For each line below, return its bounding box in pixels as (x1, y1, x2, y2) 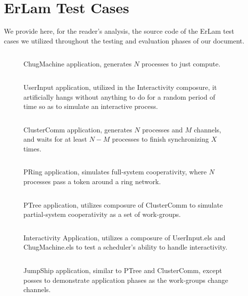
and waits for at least (23, 134, 87, 144)
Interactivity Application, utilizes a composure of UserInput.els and (23, 232, 226, 242)
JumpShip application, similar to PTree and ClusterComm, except (23, 265, 222, 275)
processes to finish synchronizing (112, 134, 209, 144)
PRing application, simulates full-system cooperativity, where (23, 167, 207, 177)
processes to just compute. (141, 59, 221, 69)
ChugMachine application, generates (23, 59, 132, 69)
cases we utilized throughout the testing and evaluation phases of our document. (4, 35, 245, 45)
